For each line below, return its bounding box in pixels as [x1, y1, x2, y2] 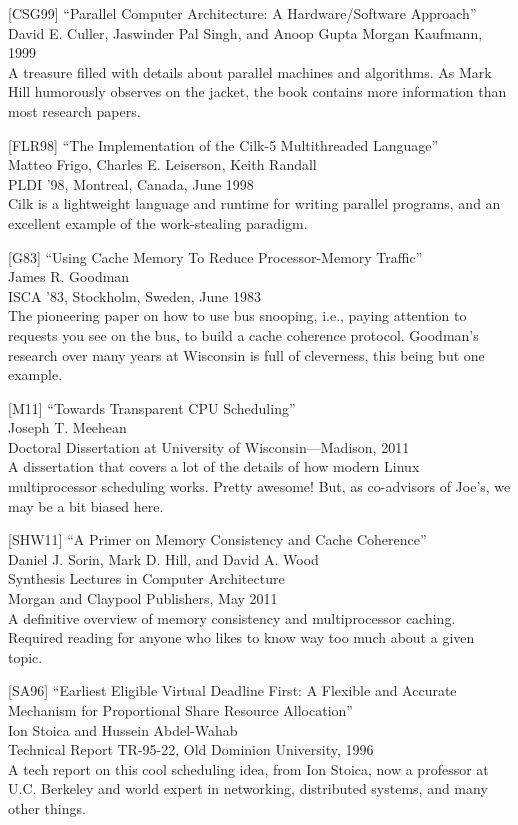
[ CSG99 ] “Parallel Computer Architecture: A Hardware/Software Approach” [8, 3, 477, 23]
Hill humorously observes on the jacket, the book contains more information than [8, 81, 507, 102]
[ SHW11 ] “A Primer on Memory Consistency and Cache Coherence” [8, 529, 427, 550]
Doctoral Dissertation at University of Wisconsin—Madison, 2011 [8, 436, 410, 457]
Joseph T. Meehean [8, 417, 127, 438]
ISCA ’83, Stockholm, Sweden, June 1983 [8, 285, 261, 306]
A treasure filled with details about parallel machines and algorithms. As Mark [8, 61, 492, 82]
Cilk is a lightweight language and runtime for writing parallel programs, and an [8, 193, 501, 214]
